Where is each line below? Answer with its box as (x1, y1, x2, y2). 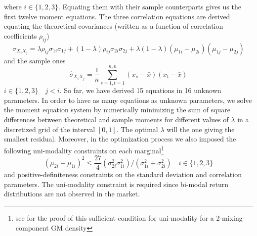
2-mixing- (216, 212, 245, 223)
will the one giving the (167, 124, 235, 134)
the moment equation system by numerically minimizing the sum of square (4, 104, 231, 115)
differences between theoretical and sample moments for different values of (4, 114, 229, 125)
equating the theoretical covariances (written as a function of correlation (4, 21, 223, 31)
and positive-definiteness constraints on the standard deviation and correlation (4, 169, 242, 180)
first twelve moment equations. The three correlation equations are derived (4, 11, 230, 21)
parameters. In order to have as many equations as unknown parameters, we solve (4, 94, 252, 105)
